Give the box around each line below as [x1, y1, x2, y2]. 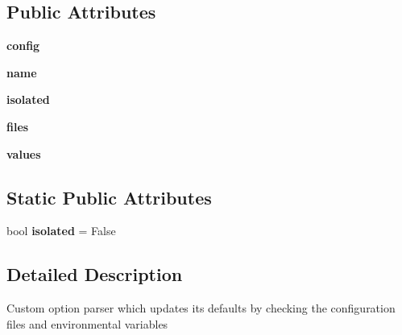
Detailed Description [6, 262, 183, 287]
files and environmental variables [6, 315, 168, 332]
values [6, 145, 41, 162]
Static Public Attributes [6, 184, 212, 209]
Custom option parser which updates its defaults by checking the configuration [6, 300, 396, 316]
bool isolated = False [6, 222, 116, 239]
